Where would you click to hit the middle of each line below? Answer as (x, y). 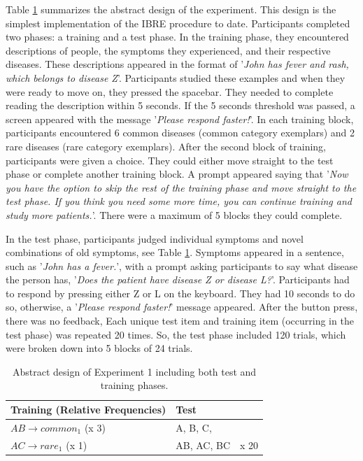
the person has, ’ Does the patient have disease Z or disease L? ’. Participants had (178, 279)
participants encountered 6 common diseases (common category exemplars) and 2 (180, 133)
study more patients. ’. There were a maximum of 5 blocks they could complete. (174, 214)
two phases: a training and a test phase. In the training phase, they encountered (177, 37)
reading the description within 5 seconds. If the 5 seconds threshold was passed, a (180, 105)
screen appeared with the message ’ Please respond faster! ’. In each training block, (180, 119)
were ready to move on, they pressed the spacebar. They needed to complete (170, 91)
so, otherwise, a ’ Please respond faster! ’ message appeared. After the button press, (182, 307)
